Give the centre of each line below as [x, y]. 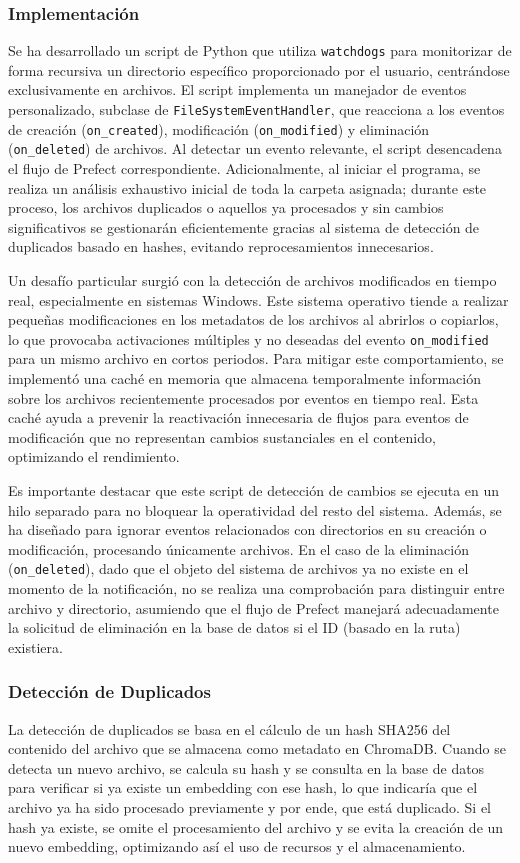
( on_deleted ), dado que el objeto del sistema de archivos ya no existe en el [238, 568]
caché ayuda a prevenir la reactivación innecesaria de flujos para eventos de [238, 417]
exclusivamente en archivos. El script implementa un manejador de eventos [237, 89]
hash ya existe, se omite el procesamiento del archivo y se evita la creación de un [256, 826]
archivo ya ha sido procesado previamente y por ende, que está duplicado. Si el [249, 807]
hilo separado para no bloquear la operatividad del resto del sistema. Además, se [255, 509]
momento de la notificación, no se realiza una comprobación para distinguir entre [256, 588]
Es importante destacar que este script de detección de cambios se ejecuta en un [254, 490]
